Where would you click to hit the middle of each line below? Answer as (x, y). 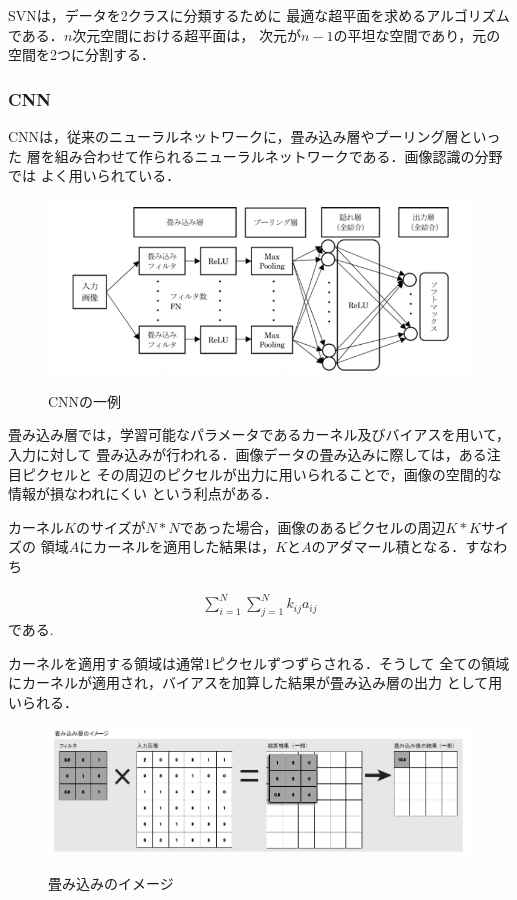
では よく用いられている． (94, 175)
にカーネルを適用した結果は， (177, 546)
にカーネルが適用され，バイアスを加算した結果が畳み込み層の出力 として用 (255, 682)
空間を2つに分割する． (81, 54)
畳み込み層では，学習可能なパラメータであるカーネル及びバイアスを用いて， (259, 434)
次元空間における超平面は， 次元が (186, 34)
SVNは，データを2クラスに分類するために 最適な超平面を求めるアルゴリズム (259, 15)
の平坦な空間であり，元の (417, 34)
